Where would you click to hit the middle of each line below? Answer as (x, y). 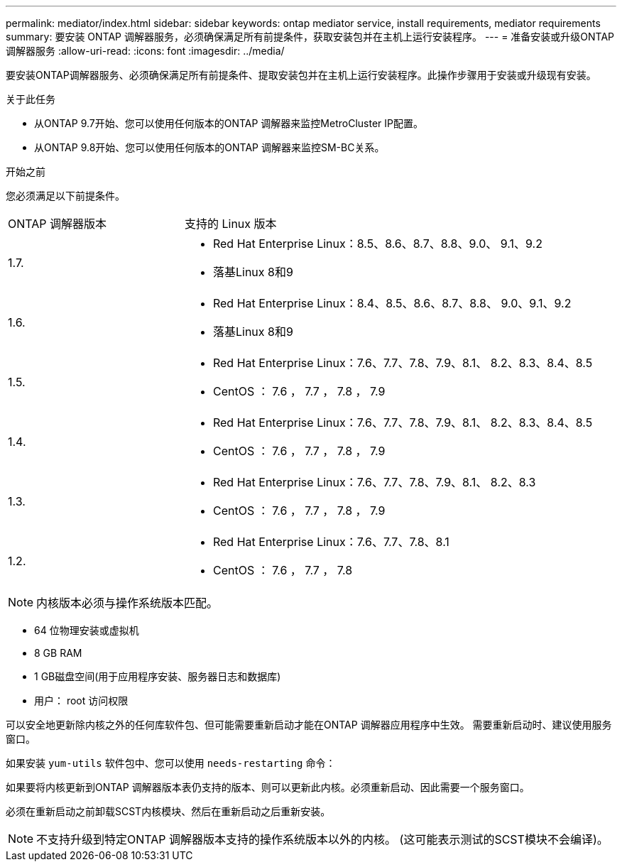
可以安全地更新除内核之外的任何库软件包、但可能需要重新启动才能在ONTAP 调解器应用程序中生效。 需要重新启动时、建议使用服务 (309, 725)
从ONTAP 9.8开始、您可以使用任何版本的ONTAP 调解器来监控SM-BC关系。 (209, 147)
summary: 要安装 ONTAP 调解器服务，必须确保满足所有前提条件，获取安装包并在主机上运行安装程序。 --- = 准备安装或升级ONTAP (310, 37)
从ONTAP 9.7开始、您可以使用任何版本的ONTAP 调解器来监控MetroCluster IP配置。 (229, 123)
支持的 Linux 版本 (230, 224)
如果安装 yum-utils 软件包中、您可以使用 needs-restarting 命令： (171, 763)
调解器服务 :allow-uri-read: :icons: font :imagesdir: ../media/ (145, 51)
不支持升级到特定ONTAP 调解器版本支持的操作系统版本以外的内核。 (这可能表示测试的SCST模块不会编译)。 (322, 839)
